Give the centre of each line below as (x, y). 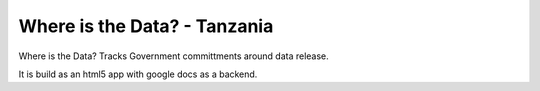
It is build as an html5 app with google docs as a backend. (138, 74)
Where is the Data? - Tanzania (146, 26)
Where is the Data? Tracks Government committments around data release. (173, 56)
